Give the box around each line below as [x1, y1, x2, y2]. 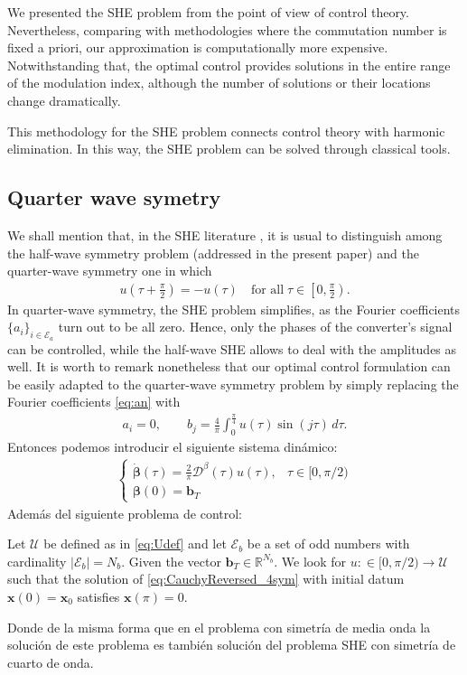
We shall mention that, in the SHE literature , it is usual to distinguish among [7, 225, 443, 244]
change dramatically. [7, 90, 121, 109]
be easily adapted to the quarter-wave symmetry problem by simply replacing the [7, 374, 459, 393]
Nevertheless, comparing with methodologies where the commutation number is [7, 20, 447, 39]
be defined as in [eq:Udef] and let [43, 534, 227, 553]
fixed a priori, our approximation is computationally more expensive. [7, 38, 388, 57]
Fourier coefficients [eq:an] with [7, 392, 181, 411]
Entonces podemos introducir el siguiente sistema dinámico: [7, 437, 338, 456]
